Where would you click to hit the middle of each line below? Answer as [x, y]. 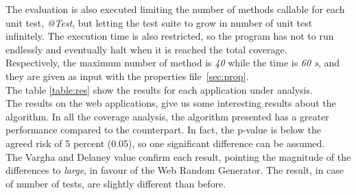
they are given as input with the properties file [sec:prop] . [127, 76]
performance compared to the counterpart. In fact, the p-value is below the [163, 130]
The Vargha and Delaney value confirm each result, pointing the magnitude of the [178, 156]
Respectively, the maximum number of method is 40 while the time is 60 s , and [173, 63]
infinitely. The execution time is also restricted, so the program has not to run [170, 36]
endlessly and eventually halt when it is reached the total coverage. [146, 49]
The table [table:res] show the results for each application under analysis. [159, 89]
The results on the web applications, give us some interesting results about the [171, 103]
